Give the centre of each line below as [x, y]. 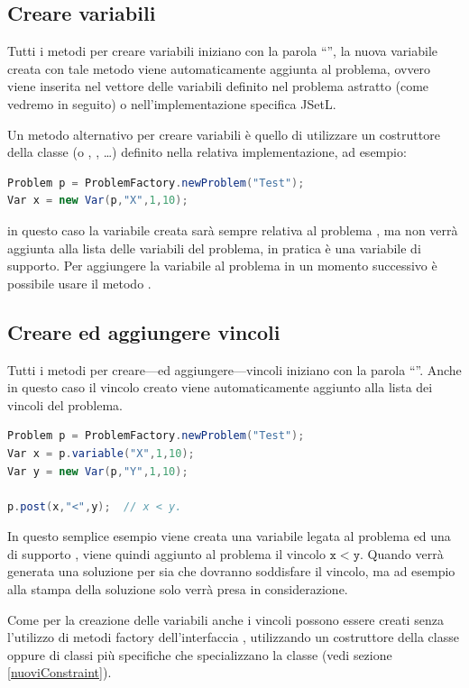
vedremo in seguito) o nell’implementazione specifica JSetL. [172, 103]
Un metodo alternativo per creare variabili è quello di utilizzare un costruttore [224, 134]
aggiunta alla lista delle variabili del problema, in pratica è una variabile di [214, 248]
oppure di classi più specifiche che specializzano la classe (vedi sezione [200, 654]
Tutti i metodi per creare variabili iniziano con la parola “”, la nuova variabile [223, 51]
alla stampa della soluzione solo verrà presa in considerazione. [178, 589]
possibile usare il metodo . [79, 283]
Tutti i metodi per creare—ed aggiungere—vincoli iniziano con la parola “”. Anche [234, 369]
